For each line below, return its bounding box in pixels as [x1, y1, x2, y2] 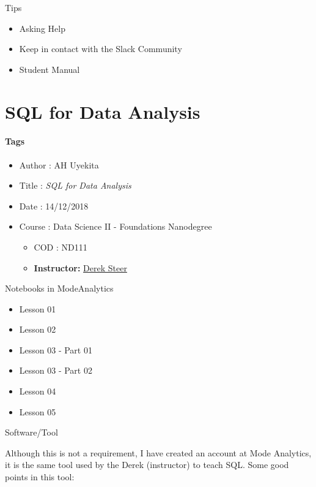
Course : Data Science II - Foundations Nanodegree [19, 220, 212, 233]
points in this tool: [5, 470, 75, 483]
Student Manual [19, 62, 80, 75]
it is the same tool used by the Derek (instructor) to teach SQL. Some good [5, 458, 289, 471]
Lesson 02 [19, 323, 56, 336]
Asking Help [19, 21, 65, 34]
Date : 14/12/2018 [19, 199, 89, 212]
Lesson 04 [19, 385, 56, 398]
